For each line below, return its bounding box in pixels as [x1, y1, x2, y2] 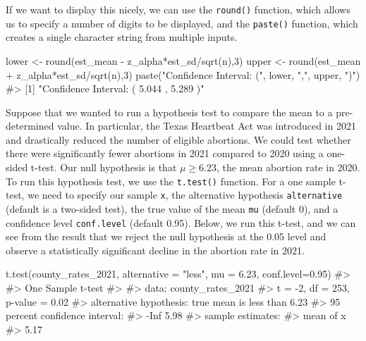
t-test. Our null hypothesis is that [30, 160, 177, 175]
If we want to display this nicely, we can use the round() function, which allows [6, 2, 350, 16]
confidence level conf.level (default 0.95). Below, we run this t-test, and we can [6, 215, 356, 230]
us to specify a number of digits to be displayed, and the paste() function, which [6, 15, 358, 30]
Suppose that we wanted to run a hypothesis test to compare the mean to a [6, 104, 333, 119]
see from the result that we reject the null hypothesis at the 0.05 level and [6, 229, 327, 244]
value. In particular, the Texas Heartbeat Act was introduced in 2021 [57, 118, 356, 133]
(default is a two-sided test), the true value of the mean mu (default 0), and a [6, 201, 338, 216]
